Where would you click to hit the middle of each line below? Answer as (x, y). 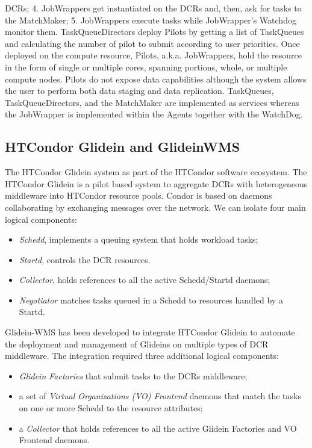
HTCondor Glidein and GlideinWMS (123, 147)
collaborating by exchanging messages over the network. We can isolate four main (155, 207)
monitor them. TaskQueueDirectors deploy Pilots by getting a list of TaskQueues (154, 32)
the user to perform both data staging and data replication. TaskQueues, (139, 91)
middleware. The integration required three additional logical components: (142, 356)
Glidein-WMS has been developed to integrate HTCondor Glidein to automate (150, 332)
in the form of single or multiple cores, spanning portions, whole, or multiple (146, 67)
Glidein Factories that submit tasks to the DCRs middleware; (133, 375)
